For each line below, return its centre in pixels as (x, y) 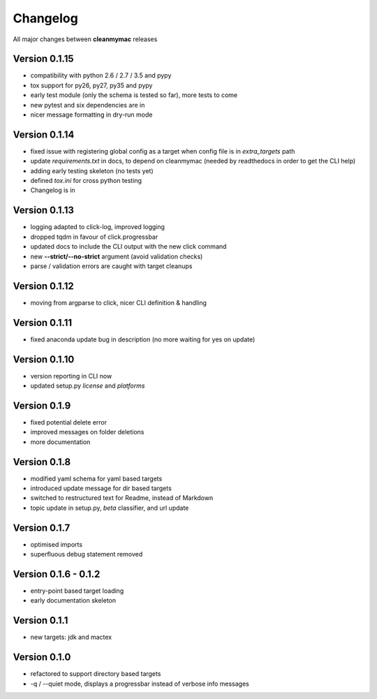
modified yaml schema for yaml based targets (96, 478)
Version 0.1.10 (44, 359)
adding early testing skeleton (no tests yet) (92, 170)
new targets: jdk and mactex (71, 637)
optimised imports (57, 544)
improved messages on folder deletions (87, 432)
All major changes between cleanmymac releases (85, 39)
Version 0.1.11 (43, 322)
